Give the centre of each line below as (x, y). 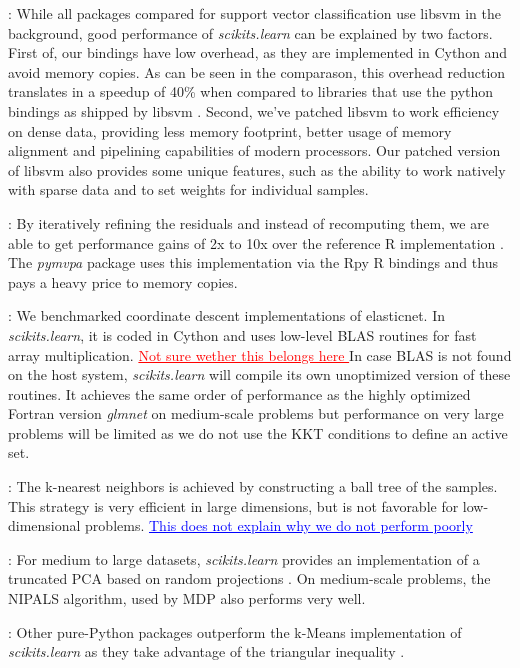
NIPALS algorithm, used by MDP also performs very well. (187, 598)
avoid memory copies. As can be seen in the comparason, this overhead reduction (257, 71)
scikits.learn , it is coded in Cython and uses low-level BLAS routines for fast (242, 334)
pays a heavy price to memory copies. (123, 281)
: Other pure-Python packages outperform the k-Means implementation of (235, 631)
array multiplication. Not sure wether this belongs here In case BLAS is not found (260, 354)
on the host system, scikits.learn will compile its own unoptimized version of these (259, 374)
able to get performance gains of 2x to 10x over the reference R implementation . (256, 242)
